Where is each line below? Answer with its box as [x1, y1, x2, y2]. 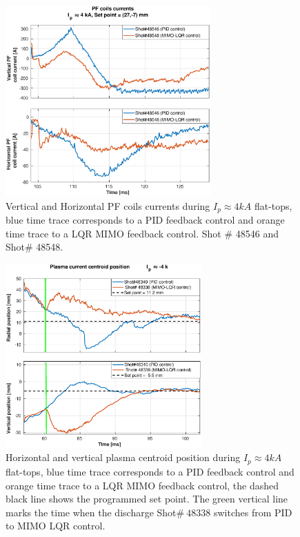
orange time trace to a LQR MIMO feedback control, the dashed [6, 478, 279, 492]
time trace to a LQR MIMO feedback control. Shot [6, 226, 221, 240]
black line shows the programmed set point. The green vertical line [6, 491, 288, 506]
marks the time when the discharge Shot [6, 505, 177, 519]
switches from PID [213, 505, 292, 519]
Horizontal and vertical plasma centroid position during [6, 450, 241, 465]
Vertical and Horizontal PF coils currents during [6, 198, 210, 213]
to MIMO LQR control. [6, 518, 106, 533]
